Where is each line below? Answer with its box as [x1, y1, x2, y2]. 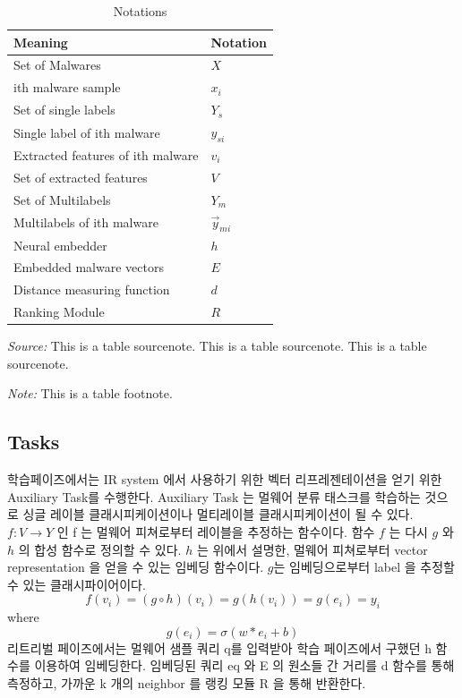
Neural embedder [13, 235, 107, 254]
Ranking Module [13, 302, 105, 321]
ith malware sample [13, 78, 121, 97]
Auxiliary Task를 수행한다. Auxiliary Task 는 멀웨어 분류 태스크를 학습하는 [7, 487, 421, 506]
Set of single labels [13, 100, 115, 119]
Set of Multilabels [13, 190, 111, 209]
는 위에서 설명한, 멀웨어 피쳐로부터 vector [196, 540, 428, 558]
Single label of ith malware [13, 123, 160, 141]
